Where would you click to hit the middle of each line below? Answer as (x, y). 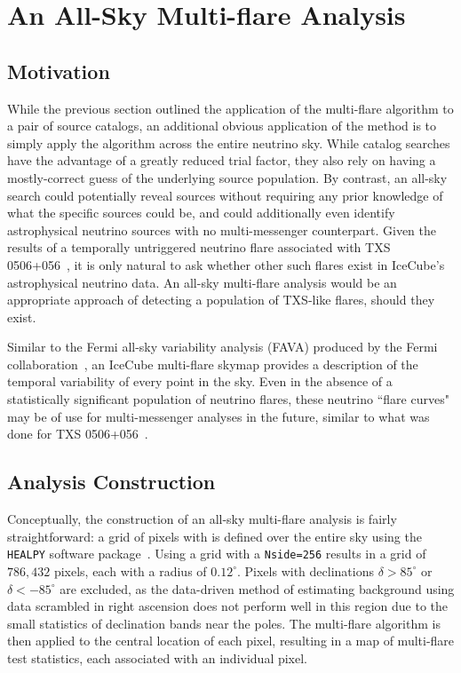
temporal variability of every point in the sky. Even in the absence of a (200, 381)
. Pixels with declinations (306, 570)
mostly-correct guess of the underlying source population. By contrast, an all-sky (227, 177)
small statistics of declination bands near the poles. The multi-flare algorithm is (224, 623)
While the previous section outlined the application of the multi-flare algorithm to (230, 108)
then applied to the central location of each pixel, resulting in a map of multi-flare (231, 641)
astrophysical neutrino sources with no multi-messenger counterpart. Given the (222, 230)
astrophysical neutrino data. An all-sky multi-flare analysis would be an (202, 282)
